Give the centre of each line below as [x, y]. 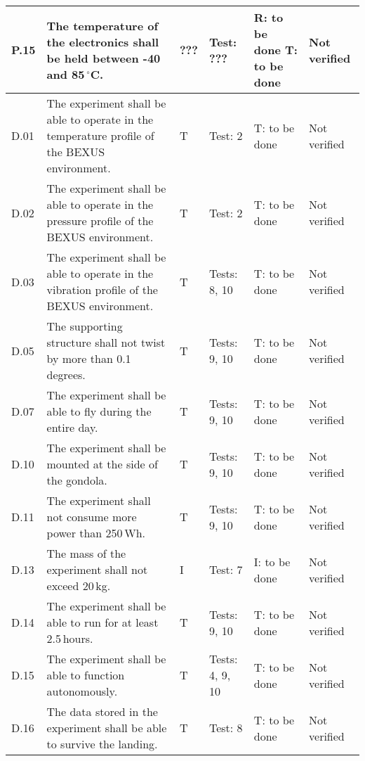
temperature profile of [100, 135]
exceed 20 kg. [79, 586]
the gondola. [77, 480]
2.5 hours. [70, 638]
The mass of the [86, 553]
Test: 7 [226, 569]
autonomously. [82, 691]
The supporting [85, 326]
